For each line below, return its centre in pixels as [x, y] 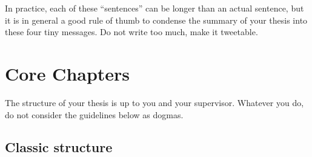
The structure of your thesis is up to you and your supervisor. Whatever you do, [154, 102]
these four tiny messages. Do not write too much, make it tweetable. [131, 32]
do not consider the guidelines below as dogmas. [94, 114]
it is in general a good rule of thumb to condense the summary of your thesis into [156, 20]
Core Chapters [68, 73]
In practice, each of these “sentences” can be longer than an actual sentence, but [154, 8]
